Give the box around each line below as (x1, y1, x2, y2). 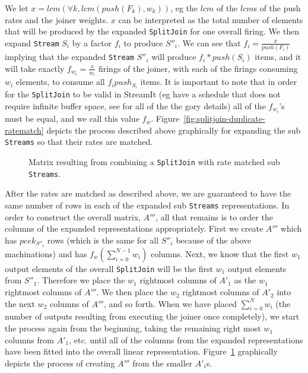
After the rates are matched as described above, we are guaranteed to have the (5, 187, 291, 200)
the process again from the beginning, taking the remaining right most (5, 322, 261, 334)
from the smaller (132, 356, 193, 369)
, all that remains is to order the (155, 210, 273, 223)
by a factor (72, 36, 112, 49)
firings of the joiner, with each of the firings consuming (98, 62, 298, 74)
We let (5, 2, 28, 14)
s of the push (253, 2, 301, 14)
